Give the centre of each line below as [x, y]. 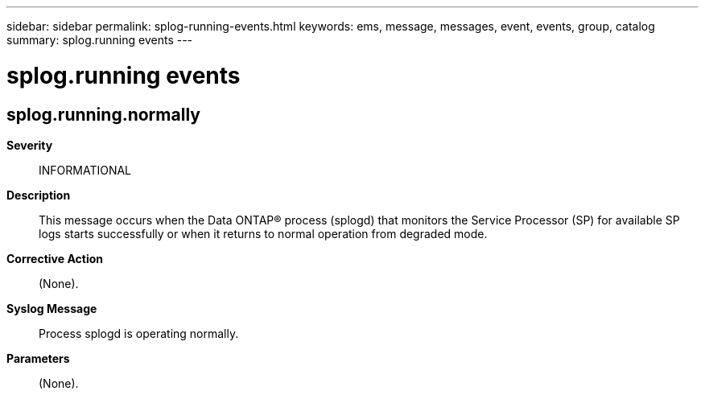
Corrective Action [55, 258]
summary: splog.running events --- [100, 40]
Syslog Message [52, 308]
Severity [30, 145]
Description [39, 195]
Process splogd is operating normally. [139, 333]
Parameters [38, 358]
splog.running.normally [103, 114]
